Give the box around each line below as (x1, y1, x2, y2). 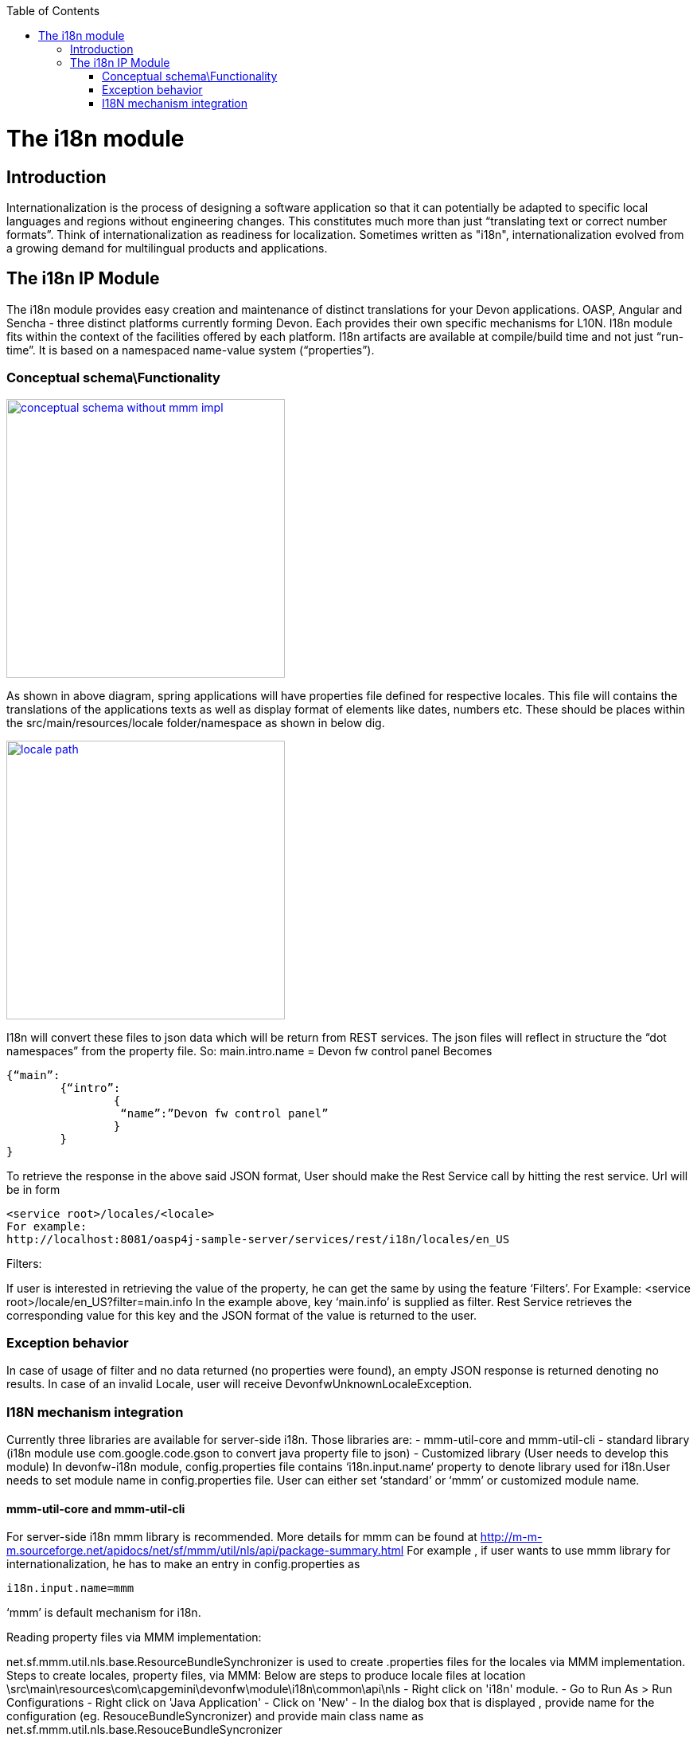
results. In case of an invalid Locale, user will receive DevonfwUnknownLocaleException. (6, 1377, 473, 1391)
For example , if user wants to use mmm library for (407, 1543, 671, 1558)
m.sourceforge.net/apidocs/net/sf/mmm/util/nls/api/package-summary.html (6, 1543, 404, 1558)
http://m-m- (480, 1530, 543, 1544)
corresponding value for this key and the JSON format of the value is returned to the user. (6, 1308, 477, 1322)
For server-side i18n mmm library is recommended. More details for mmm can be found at (6, 1530, 477, 1544)
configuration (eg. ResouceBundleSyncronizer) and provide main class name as (6, 1709, 424, 1723)
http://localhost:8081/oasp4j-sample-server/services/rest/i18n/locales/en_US (6, 1232, 510, 1246)
